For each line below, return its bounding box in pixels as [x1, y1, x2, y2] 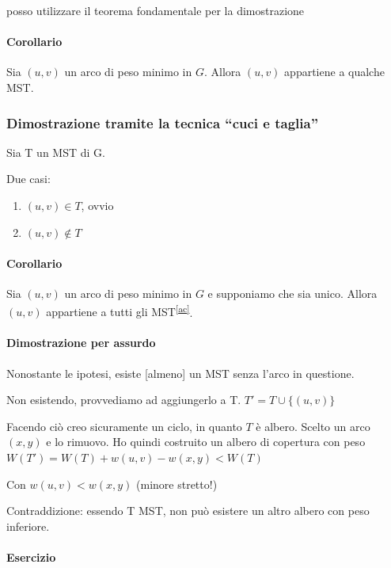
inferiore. [6, 517, 50, 534]
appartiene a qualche [284, 63, 385, 80]
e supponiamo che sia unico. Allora [207, 284, 378, 301]
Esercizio [6, 548, 56, 565]
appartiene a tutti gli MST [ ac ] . [46, 301, 193, 320]
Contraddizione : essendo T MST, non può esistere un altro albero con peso [6, 502, 370, 519]
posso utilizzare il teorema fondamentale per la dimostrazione [6, 2, 305, 18]
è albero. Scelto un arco [256, 417, 370, 434]
